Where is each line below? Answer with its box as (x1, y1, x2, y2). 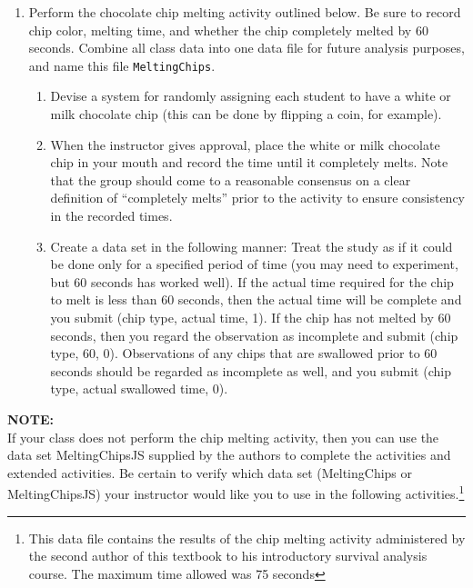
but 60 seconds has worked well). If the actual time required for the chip (50, 272, 454, 291)
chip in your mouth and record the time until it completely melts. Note (50, 153, 448, 172)
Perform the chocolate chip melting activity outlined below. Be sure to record (28, 3, 461, 21)
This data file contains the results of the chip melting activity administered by (28, 528, 466, 547)
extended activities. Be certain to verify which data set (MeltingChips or (7, 463, 413, 482)
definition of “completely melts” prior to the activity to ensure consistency (50, 188, 465, 207)
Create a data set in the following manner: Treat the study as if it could (50, 236, 453, 255)
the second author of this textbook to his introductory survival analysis (28, 546, 428, 565)
